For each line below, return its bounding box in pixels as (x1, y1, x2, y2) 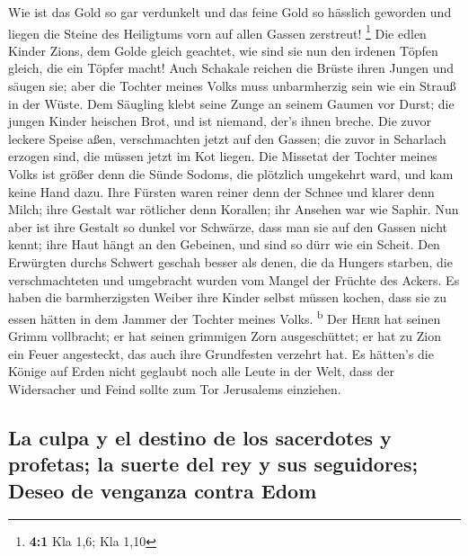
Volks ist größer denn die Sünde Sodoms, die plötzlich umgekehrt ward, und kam (8, 165, 454, 183)
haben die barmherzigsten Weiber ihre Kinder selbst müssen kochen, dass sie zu (8, 288, 447, 307)
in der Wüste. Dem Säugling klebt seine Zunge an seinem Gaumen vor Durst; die (8, 94, 455, 112)
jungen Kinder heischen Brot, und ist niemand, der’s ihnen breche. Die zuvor (8, 112, 432, 130)
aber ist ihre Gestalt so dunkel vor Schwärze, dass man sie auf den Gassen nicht (8, 217, 447, 236)
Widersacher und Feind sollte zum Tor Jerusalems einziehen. (8, 379, 341, 398)
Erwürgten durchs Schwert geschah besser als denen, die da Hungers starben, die (8, 252, 453, 271)
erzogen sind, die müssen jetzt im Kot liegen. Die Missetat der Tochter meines (8, 147, 437, 166)
